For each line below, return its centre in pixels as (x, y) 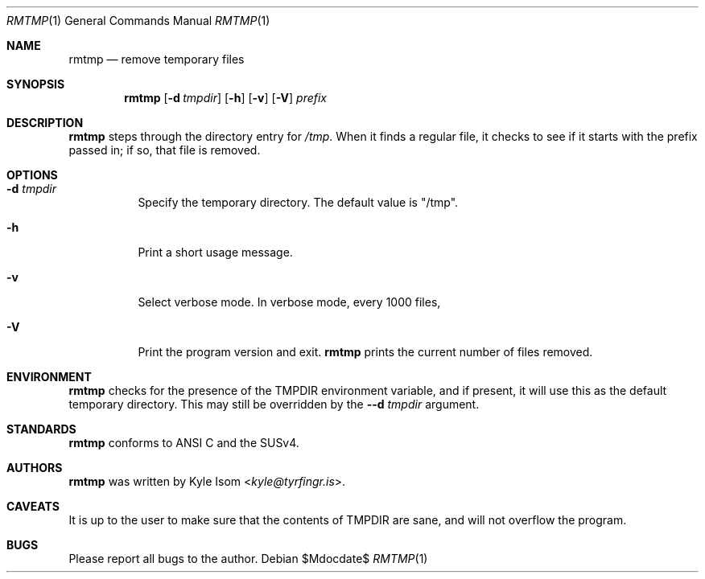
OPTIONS (32, 175)
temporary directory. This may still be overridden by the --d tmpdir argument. (274, 404)
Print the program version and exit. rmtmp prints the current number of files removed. (365, 352)
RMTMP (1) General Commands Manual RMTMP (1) (138, 21)
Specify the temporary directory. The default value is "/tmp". (298, 202)
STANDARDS (41, 429)
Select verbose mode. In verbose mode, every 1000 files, (289, 302)
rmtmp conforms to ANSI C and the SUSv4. (184, 443)
